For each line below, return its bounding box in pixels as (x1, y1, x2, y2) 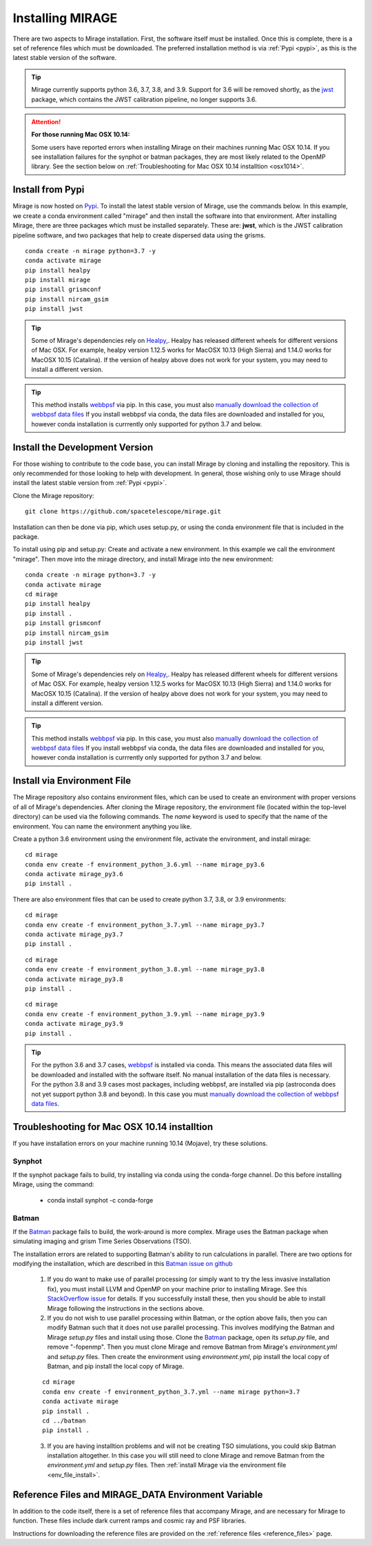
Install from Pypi (12, 184, 85, 196)
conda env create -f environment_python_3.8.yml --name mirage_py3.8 (25, 966, 265, 973)
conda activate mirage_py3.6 (25, 870, 123, 878)
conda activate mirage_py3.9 (25, 1020, 123, 1028)
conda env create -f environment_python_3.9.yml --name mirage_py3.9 (25, 1010, 265, 1018)
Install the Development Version (12, 442, 154, 453)
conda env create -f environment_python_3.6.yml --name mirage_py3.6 (25, 860, 265, 869)
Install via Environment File (12, 775, 131, 786)
